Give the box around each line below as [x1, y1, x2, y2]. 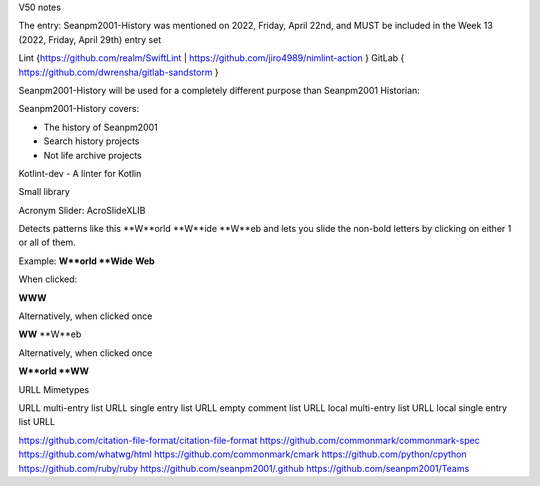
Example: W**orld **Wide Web [18, 255, 155, 267]
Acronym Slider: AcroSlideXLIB [18, 204, 146, 216]
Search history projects [43, 135, 140, 147]
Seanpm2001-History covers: [18, 103, 140, 115]
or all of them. [18, 236, 77, 249]
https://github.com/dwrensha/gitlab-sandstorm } [18, 66, 219, 78]
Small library [18, 186, 70, 198]
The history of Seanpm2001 [43, 121, 159, 133]
